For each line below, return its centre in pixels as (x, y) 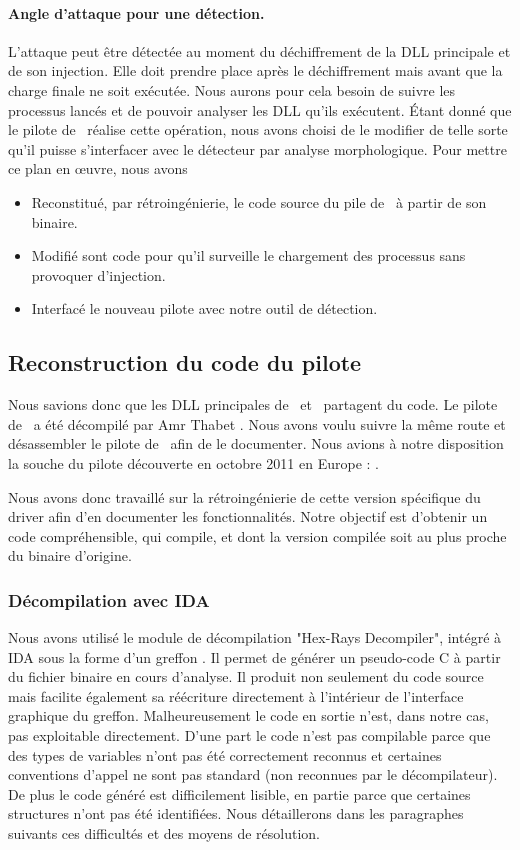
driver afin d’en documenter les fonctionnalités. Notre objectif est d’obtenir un (248, 516)
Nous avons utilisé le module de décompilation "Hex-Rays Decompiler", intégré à (255, 637)
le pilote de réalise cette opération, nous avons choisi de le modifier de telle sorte (258, 129)
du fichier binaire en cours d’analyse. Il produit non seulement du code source (246, 676)
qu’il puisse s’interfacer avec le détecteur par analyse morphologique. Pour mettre (257, 148)
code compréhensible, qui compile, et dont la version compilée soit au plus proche (257, 535)
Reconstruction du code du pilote (185, 362)
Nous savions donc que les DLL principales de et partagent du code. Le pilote (253, 404)
